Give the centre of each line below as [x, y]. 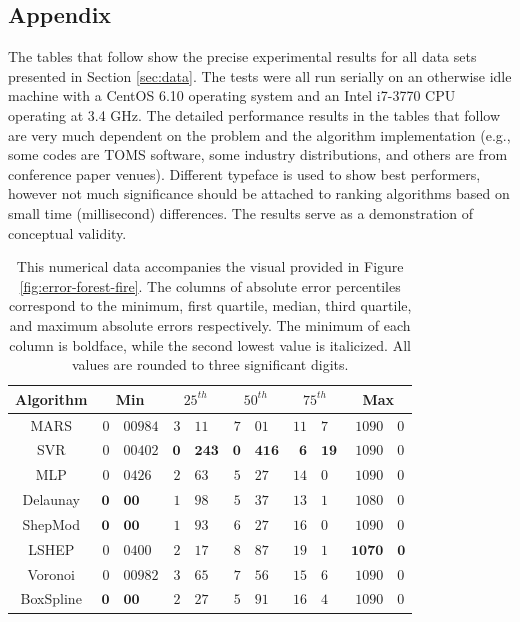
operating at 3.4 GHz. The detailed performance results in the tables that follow [254, 114]
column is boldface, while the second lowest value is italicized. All [210, 344]
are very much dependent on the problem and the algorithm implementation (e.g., [259, 134]
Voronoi [51, 573]
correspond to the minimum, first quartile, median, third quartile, [210, 305]
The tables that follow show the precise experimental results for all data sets [242, 56]
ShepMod [51, 523]
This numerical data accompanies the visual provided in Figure [210, 266]
